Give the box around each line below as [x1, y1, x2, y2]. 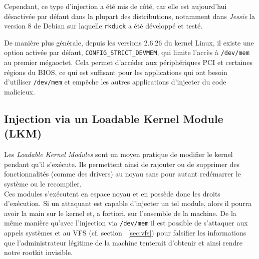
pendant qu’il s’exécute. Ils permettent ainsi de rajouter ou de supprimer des [4, 158, 239, 169]
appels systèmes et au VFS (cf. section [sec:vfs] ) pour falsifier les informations [4, 227, 246, 237]
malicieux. [4, 86, 35, 96]
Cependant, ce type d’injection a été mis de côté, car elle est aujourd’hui [4, 1, 227, 11]
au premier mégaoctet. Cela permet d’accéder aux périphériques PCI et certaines [4, 57, 253, 67]
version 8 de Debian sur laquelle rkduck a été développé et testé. [4, 20, 203, 31]
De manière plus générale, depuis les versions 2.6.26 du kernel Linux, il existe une [4, 37, 254, 47]
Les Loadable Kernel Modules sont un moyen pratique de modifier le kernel [4, 149, 233, 159]
